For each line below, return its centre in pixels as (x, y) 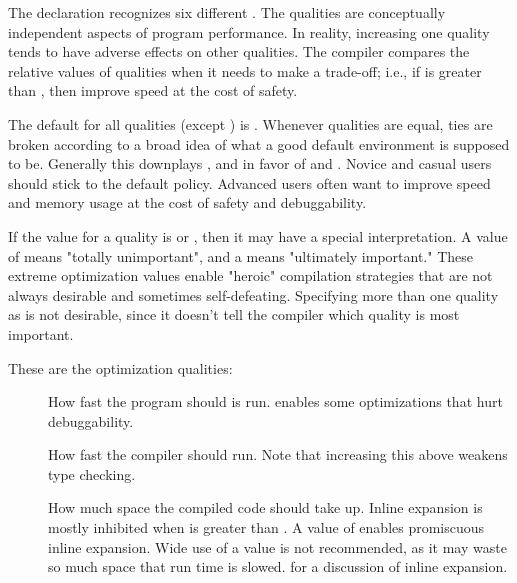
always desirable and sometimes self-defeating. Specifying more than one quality (253, 294)
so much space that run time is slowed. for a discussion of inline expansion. (278, 566)
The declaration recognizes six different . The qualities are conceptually (227, 12)
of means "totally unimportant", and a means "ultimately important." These (240, 255)
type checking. (92, 473)
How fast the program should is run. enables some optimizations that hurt (275, 401)
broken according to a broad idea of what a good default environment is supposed (259, 143)
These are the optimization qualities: (120, 367)
